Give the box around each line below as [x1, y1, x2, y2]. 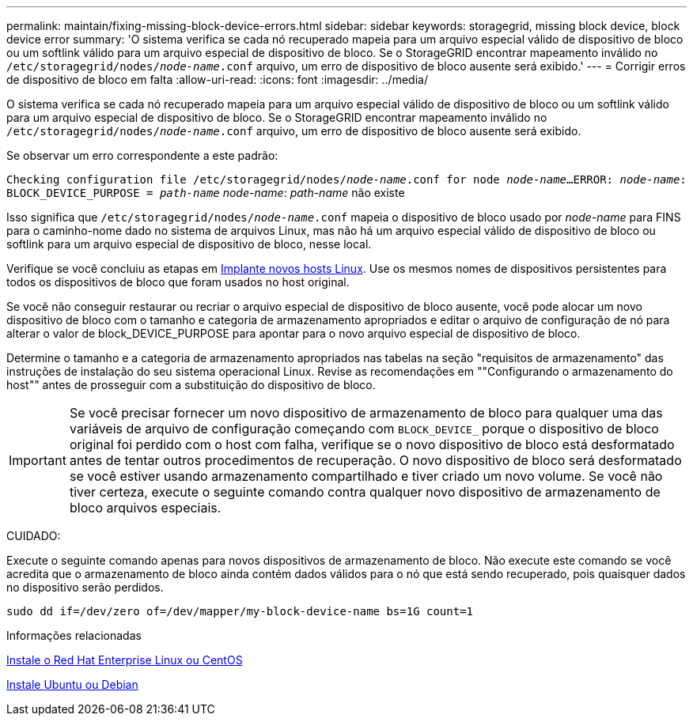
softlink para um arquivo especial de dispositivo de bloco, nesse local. [6, 237, 372, 251]
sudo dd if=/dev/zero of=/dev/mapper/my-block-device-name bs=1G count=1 [6, 605, 474, 618]
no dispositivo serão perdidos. [6, 580, 164, 594]
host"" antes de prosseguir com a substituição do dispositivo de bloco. [6, 378, 376, 391]
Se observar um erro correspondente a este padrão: [6, 149, 278, 162]
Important [9, 452, 66, 468]
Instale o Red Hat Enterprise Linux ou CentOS [6, 653, 243, 667]
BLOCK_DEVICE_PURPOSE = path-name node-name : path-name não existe [6, 186, 405, 199]
